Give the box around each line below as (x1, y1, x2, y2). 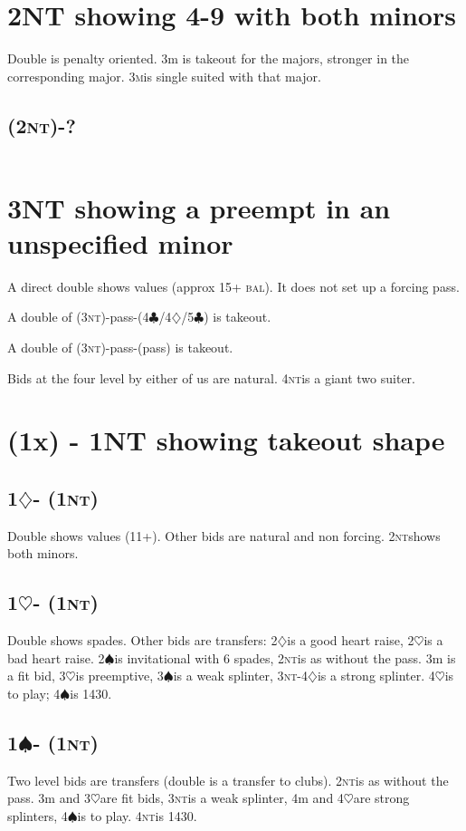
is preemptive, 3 (75, 666, 164, 685)
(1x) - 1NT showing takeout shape (7, 421, 445, 459)
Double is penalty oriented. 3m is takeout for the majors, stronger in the (7, 49, 410, 68)
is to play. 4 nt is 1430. (77, 806, 197, 825)
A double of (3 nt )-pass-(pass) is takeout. (7, 338, 233, 357)
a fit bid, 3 (7, 666, 66, 685)
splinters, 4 (7, 806, 68, 825)
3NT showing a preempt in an (7, 188, 391, 226)
